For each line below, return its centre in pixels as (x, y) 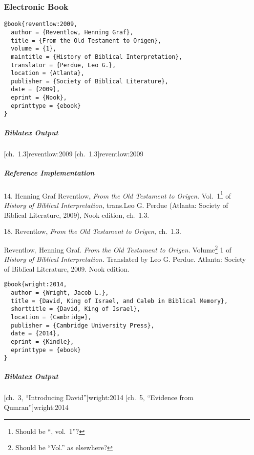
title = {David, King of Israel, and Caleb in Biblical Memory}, (119, 301)
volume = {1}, (34, 49)
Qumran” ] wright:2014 (36, 407)
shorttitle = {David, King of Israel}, (76, 309)
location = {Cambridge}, (51, 317)
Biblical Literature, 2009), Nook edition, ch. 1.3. (77, 215)
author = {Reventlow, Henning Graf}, (72, 32)
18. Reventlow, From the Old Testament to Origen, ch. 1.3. (93, 231)
